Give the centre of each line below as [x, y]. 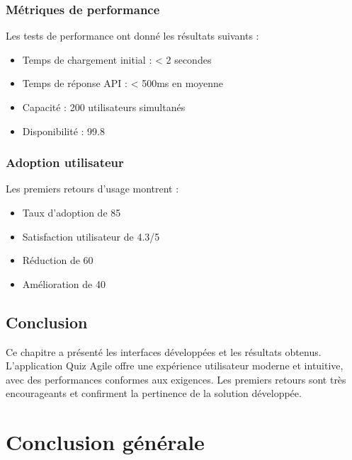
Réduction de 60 [58, 260]
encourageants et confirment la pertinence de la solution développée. [154, 393]
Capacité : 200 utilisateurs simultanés [104, 107]
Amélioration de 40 [64, 283]
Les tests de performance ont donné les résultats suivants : [132, 36]
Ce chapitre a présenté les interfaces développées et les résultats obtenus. [164, 351]
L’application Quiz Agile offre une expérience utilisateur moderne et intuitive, [175, 366]
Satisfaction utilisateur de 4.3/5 [91, 236]
